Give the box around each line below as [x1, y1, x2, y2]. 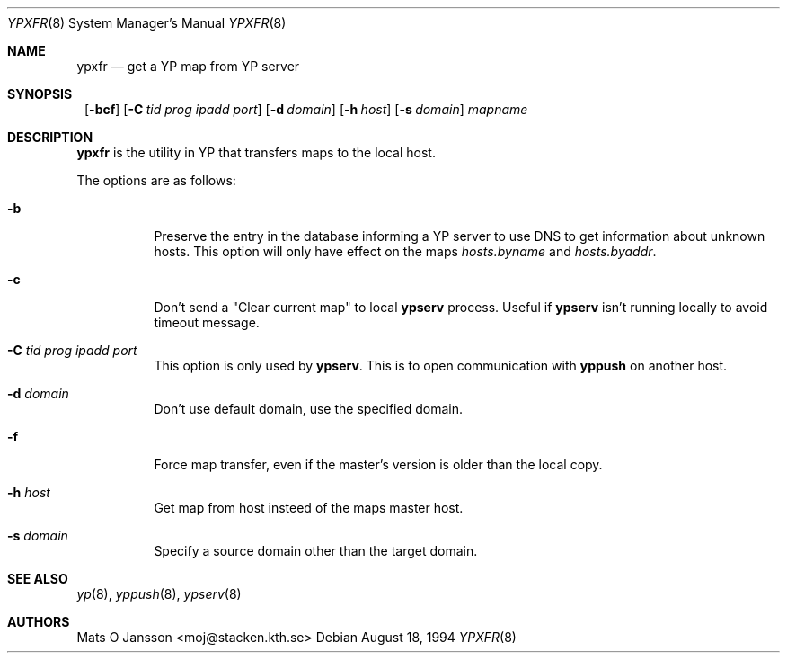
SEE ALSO [7, 571, 68, 586]
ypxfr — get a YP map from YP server [76, 58, 300, 74]
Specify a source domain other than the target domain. [154, 543, 478, 558]
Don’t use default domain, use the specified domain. [154, 401, 463, 416]
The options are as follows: [76, 173, 236, 188]
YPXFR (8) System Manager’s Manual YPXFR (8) [7, 15, 287, 31]
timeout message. [154, 315, 260, 330]
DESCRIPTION [7, 129, 93, 145]
